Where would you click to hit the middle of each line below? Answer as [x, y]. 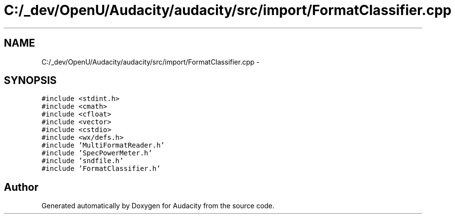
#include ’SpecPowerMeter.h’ [97, 153]
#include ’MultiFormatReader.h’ [103, 145]
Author [21, 187]
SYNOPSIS [30, 81]
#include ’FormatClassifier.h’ [101, 169]
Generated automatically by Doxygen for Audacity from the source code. [158, 206]
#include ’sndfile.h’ [82, 161]
